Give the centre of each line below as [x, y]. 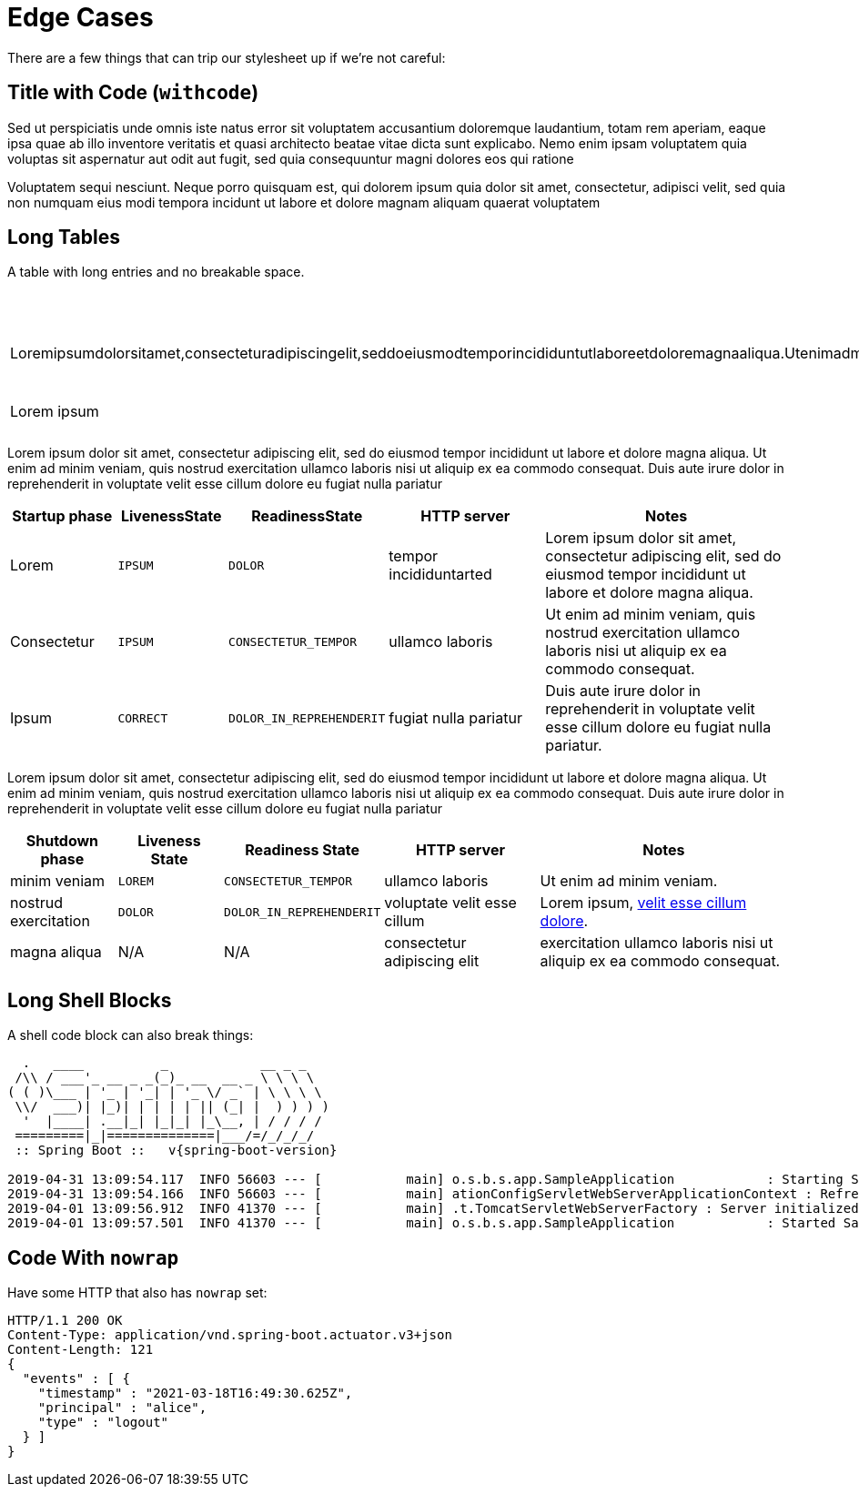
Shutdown [62, 841]
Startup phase [62, 516]
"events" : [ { [76, 1379]
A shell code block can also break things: [131, 1035]
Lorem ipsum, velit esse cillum [643, 903]
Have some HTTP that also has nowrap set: [137, 1293]
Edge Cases [81, 17]
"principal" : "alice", [122, 1408]
